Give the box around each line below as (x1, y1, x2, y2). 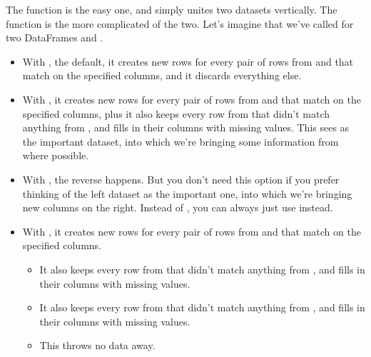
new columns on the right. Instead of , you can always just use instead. (22, 200, 333, 215)
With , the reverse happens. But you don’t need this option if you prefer (22, 171, 340, 186)
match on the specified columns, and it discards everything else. (22, 68, 302, 83)
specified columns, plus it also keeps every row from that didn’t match (22, 106, 330, 121)
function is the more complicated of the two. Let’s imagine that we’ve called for (6, 16, 354, 31)
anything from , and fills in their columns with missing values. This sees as (22, 120, 350, 135)
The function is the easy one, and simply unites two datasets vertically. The (6, 2, 337, 16)
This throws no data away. (39, 338, 156, 353)
